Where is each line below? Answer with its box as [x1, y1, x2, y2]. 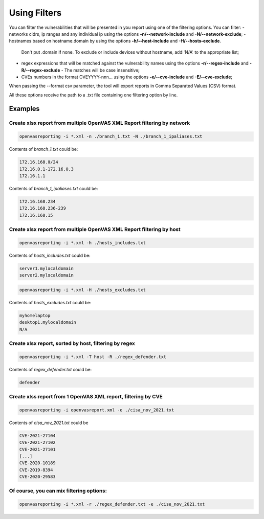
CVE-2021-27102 [19, 440, 56, 445]
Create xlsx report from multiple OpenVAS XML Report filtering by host [9, 226, 181, 233]
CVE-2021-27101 [19, 447, 56, 452]
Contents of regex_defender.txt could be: [9, 366, 92, 372]
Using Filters [9, 7, 62, 18]
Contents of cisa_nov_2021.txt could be [9, 420, 88, 426]
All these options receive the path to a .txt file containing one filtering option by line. [9, 92, 178, 98]
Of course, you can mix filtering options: [9, 487, 107, 494]
